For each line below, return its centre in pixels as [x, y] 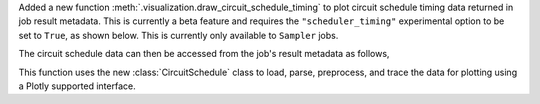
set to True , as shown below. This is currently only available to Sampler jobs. [178, 35]
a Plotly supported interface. [77, 86]
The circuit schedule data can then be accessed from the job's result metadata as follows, [204, 54]
